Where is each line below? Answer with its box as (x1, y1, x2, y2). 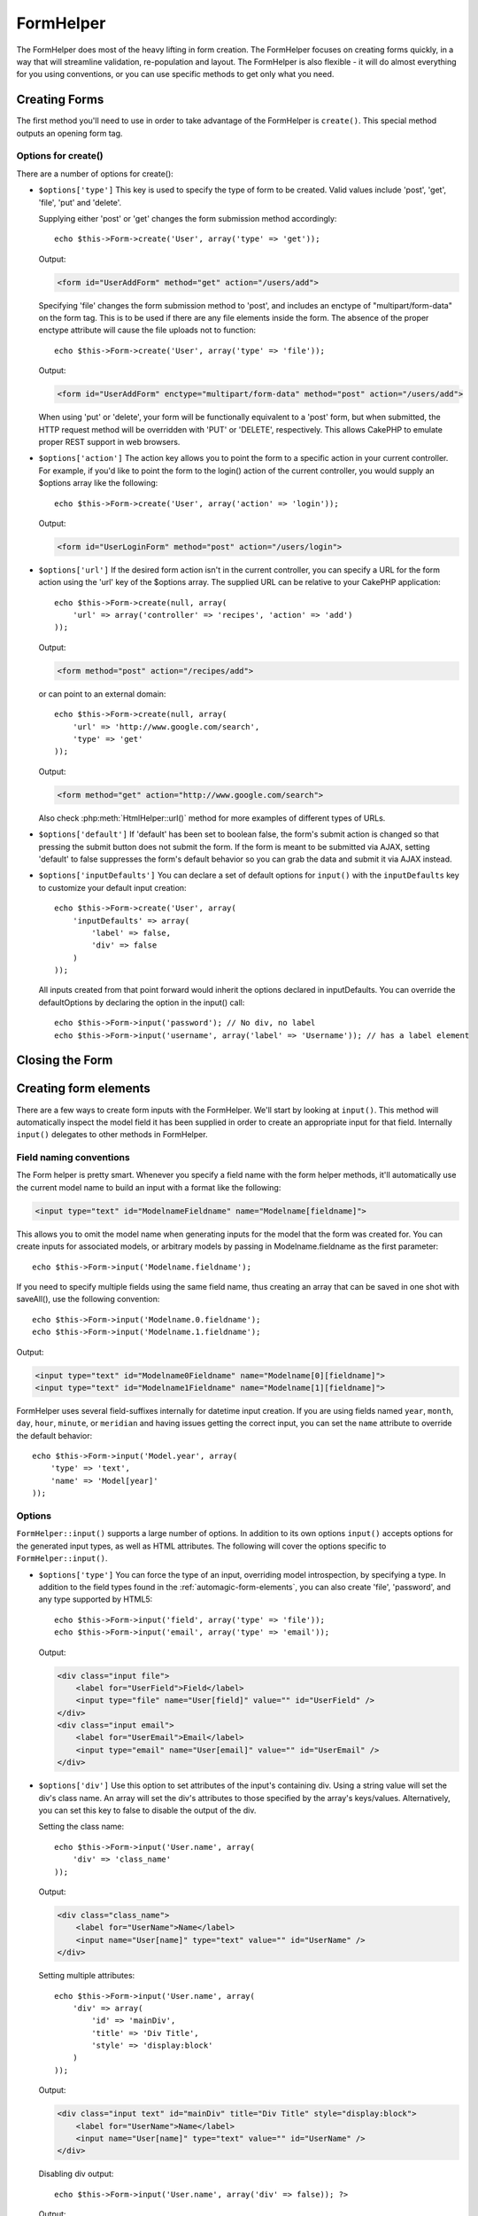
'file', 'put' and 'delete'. (38, 197, 122, 207)
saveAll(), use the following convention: (16, 1294, 160, 1305)
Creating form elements (16, 1081, 150, 1096)
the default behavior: (16, 1430, 93, 1440)
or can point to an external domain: (38, 688, 166, 699)
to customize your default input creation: (38, 882, 187, 893)
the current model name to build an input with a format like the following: (16, 1182, 281, 1192)
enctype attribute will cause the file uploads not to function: (38, 324, 257, 336)
